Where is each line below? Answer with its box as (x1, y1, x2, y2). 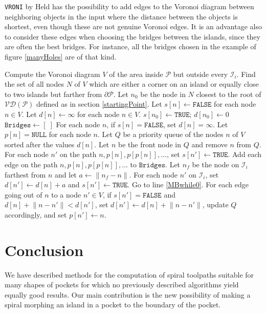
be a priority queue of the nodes (123, 129, 224, 140)
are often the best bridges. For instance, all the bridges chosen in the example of (5, 41, 256, 52)
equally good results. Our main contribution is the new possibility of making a (5, 289, 251, 300)
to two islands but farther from (5, 88, 102, 99)
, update (202, 199, 229, 210)
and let (55, 169, 77, 180)
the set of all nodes (5, 79, 64, 89)
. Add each (228, 149, 262, 160)
